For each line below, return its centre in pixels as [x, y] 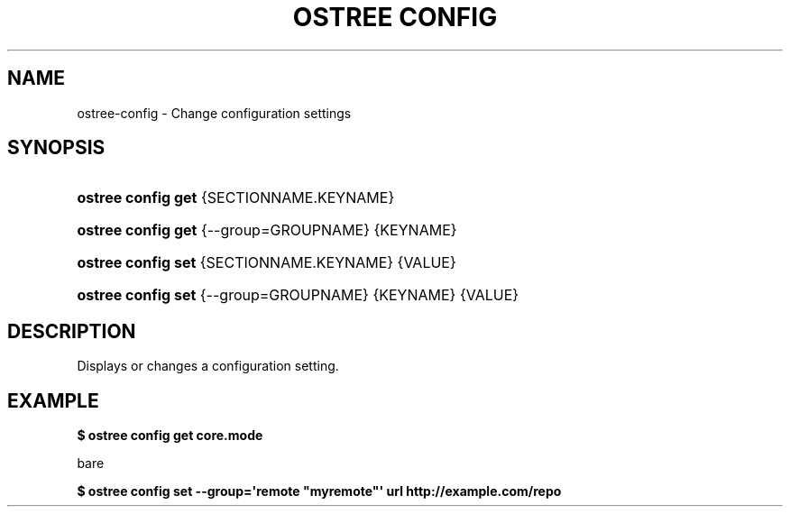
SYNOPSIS [56, 148]
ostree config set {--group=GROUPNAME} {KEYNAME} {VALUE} [298, 295]
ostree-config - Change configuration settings [214, 113]
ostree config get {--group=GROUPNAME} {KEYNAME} [267, 230]
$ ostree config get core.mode [170, 436]
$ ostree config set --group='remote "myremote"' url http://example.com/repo [319, 491]
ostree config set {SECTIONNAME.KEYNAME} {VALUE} [266, 263]
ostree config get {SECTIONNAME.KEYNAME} [236, 198]
